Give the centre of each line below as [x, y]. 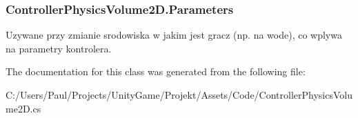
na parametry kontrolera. [59, 48]
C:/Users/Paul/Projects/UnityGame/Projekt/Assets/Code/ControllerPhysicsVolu [179, 95]
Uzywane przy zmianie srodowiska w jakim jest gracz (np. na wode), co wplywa [174, 35]
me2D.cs [23, 108]
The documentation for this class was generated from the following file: [156, 71]
